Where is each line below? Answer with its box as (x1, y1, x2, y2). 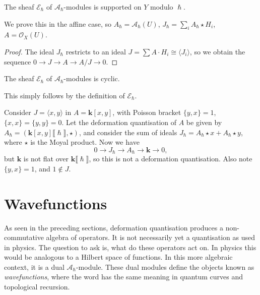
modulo (150, 2, 173, 12)
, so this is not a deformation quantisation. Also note (89, 153, 252, 164)
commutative (4, 232, 44, 243)
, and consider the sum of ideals (79, 127, 177, 137)
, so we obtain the (189, 46, 245, 56)
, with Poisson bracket (112, 107, 181, 117)
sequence (4, 56, 31, 67)
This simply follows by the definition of (4, 90, 125, 100)
